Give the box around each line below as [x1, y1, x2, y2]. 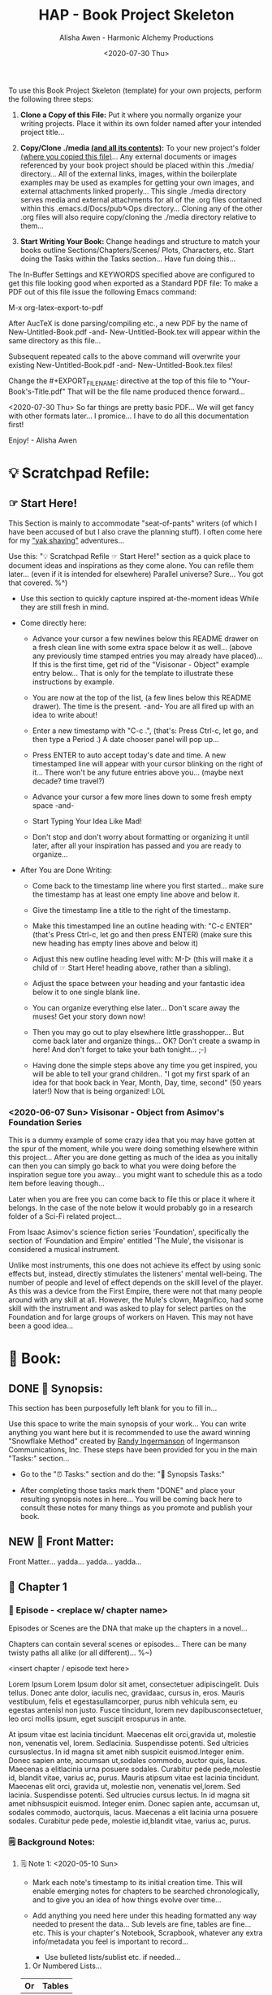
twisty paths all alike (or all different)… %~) [8, 1648, 153, 1657]
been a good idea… [8, 1321, 74, 1331]
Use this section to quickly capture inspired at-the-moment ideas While [19, 593, 260, 603]
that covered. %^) [8, 578, 68, 587]
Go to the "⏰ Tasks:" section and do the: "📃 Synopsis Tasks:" [19, 1469, 225, 1479]
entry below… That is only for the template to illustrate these [32, 668, 234, 678]
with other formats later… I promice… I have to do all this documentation [8, 411, 249, 421]
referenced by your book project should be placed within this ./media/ [19, 160, 254, 170]
